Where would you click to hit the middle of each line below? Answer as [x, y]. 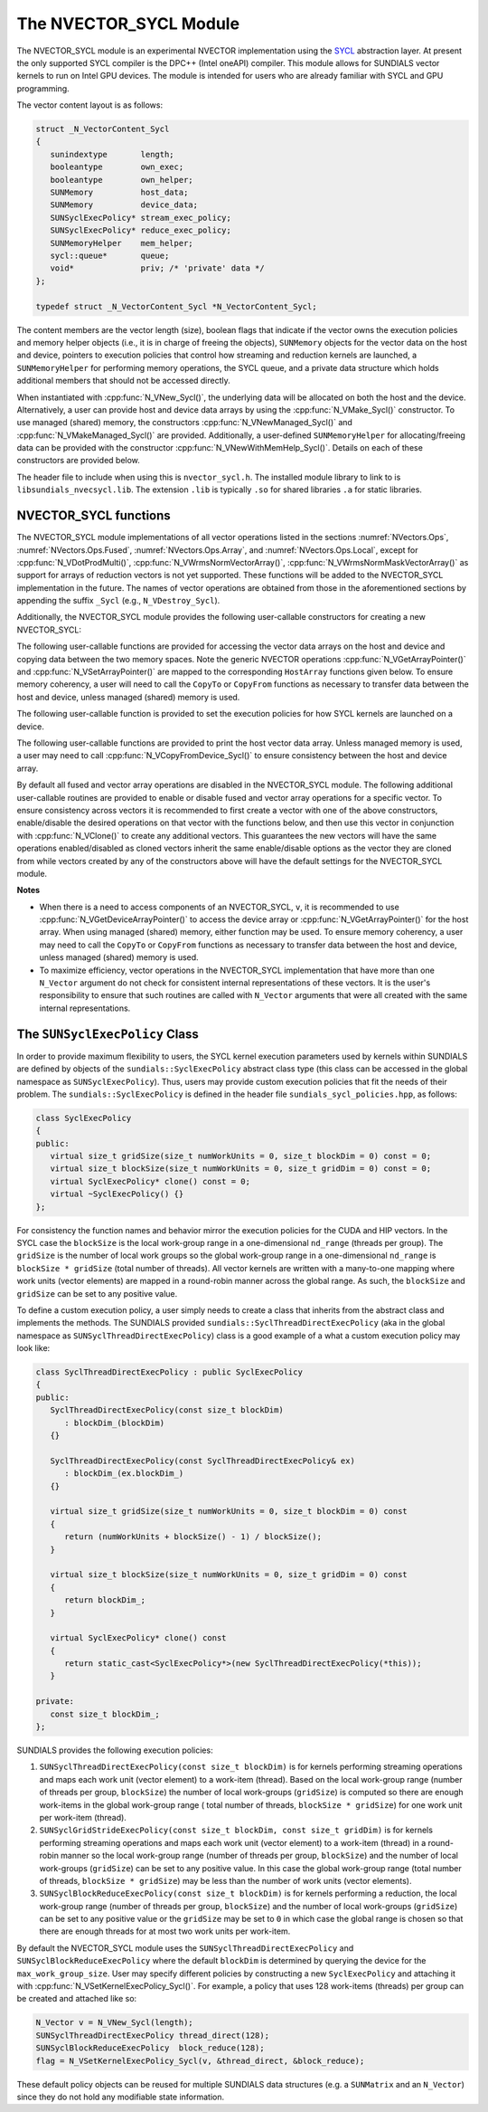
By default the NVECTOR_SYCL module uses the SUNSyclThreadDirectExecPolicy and [185, 1948]
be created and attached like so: [77, 1999]
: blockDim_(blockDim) [115, 1422]
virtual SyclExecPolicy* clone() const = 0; [150, 1181]
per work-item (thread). [83, 1817]
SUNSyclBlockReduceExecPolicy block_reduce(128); [150, 2048]
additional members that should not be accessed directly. [123, 381]
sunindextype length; [113, 154]
